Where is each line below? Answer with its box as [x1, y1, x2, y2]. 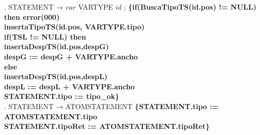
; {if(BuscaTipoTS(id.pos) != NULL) [124, 2, 256, 12]
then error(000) [4, 11, 60, 22]
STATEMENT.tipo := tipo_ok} [4, 91, 120, 102]
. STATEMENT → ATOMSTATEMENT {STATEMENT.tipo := [4, 100, 219, 111]
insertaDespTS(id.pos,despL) [4, 71, 108, 82]
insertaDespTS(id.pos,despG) [4, 41, 109, 52]
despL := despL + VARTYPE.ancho [4, 81, 135, 91]
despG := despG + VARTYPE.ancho [4, 51, 138, 61]
